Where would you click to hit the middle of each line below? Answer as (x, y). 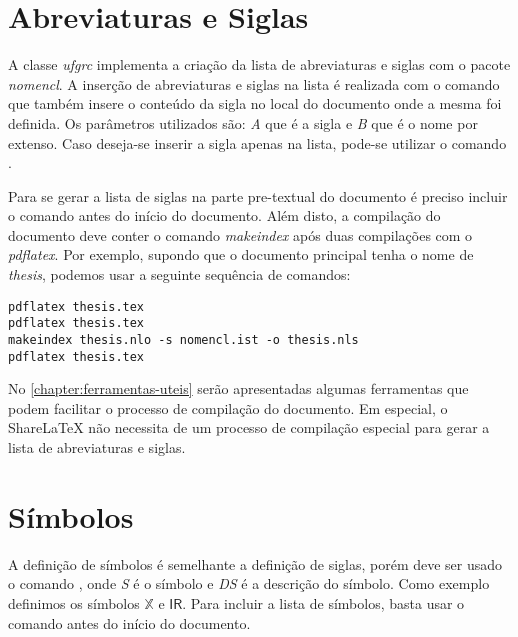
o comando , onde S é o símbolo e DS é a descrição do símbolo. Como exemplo (249, 583)
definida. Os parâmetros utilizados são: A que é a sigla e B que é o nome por (243, 122)
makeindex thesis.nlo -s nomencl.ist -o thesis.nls (183, 339)
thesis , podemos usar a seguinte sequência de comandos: (179, 274)
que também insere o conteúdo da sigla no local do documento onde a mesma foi (255, 103)
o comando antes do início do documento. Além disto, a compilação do (224, 215)
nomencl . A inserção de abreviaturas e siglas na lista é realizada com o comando (254, 83)
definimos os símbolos (74, 602)
